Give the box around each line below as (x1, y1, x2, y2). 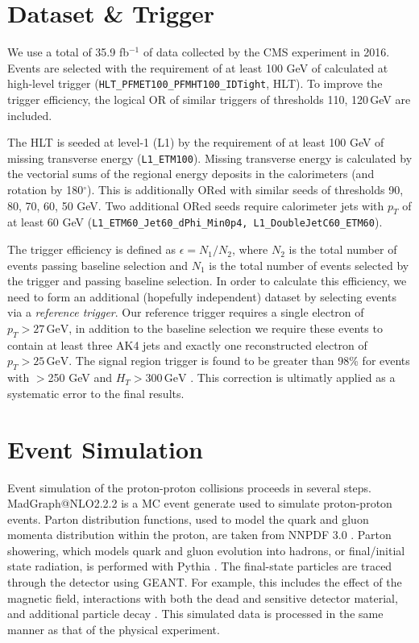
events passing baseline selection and (7, 256, 188, 273)
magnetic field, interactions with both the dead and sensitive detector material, (7, 589, 398, 606)
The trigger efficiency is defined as (7, 241, 176, 258)
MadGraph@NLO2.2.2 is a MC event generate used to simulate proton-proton (7, 495, 392, 512)
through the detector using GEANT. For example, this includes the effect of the (7, 574, 402, 591)
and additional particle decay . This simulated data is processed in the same (7, 605, 384, 622)
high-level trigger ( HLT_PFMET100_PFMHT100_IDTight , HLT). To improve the (7, 75, 383, 92)
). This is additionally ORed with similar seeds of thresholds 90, (87, 181, 404, 197)
